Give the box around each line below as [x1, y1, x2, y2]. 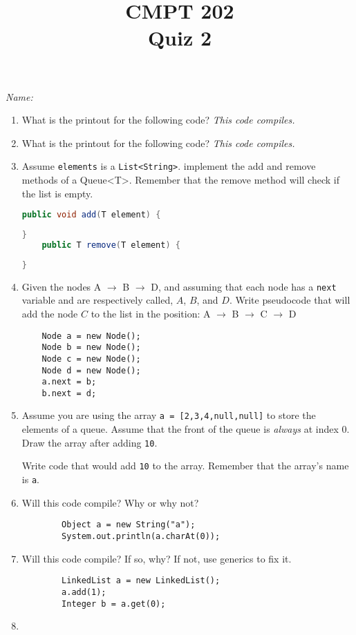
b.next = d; [41, 388, 97, 398]
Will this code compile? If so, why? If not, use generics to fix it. [21, 551, 292, 565]
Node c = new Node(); [41, 353, 141, 364]
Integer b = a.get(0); [62, 598, 166, 609]
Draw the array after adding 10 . [21, 435, 158, 449]
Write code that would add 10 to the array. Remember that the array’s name [21, 458, 349, 473]
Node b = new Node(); [41, 342, 141, 353]
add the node [21, 306, 78, 320]
